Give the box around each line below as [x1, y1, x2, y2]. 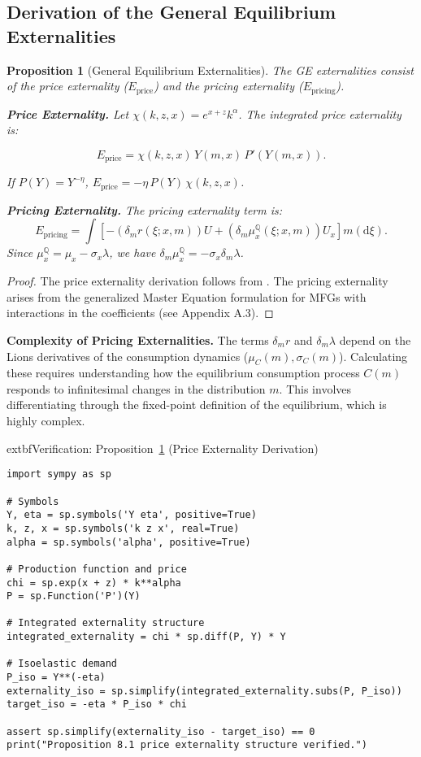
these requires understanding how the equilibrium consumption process [7, 364, 360, 381]
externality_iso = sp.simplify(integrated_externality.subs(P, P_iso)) [7, 685, 402, 697]
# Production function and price [7, 563, 187, 575]
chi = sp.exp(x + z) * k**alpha [7, 576, 181, 589]
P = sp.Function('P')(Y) [7, 590, 141, 603]
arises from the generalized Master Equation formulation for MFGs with [7, 288, 367, 305]
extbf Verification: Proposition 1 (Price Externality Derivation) [7, 439, 319, 456]
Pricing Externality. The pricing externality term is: [7, 201, 283, 218]
